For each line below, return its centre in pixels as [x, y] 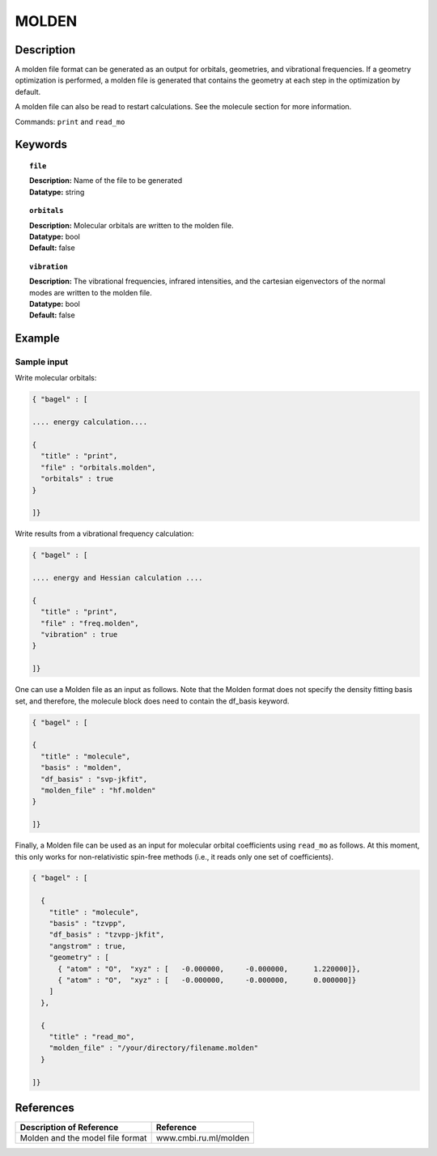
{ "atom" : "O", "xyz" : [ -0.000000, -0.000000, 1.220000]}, [209, 969]
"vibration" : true [79, 635]
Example [37, 339]
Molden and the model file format [83, 1138]
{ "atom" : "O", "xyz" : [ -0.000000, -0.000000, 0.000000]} [207, 980]
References [45, 1108]
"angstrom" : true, [88, 946]
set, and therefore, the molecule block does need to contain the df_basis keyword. [152, 701]
